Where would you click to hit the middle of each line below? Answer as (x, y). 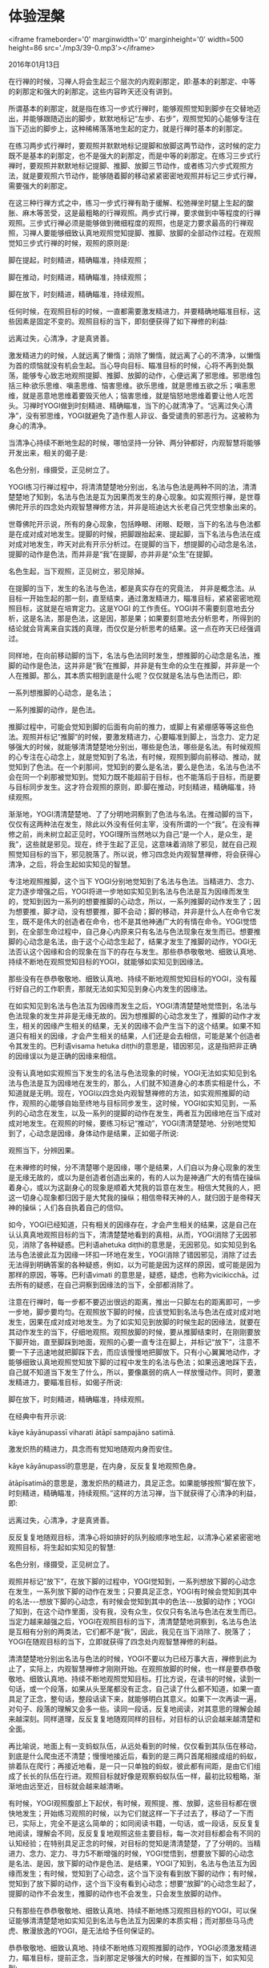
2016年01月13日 (34, 64)
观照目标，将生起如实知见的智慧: (62, 1547)
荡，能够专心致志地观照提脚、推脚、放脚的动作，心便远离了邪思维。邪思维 (131, 375)
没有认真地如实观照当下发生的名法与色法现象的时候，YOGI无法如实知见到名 (132, 1073)
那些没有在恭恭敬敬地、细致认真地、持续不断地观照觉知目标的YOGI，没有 (129, 978)
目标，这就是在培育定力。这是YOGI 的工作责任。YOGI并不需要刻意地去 (131, 608)
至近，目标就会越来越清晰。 (82, 1786)
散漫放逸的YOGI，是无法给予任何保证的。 (90, 1930)
